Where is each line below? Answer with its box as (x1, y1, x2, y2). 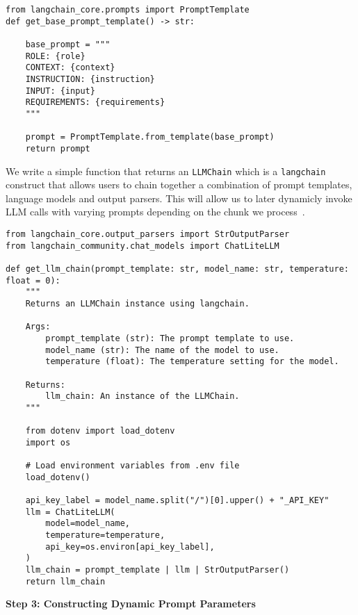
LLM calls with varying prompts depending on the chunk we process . (6, 204, 305, 219)
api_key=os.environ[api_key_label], (45, 541, 215, 552)
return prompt (25, 143, 90, 154)
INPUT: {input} (25, 85, 95, 96)
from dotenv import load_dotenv (25, 426, 175, 436)
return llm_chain (25, 576, 106, 587)
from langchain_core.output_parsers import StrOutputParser (6, 229, 290, 239)
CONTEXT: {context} (25, 63, 115, 73)
